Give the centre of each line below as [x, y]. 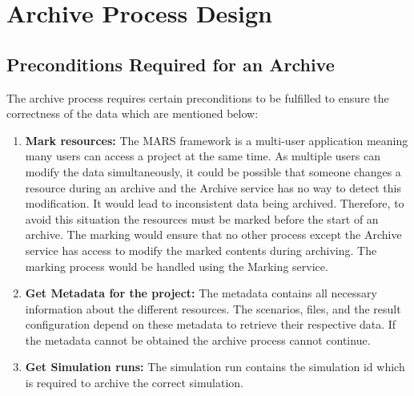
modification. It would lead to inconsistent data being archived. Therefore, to [215, 203]
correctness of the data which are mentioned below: [133, 113]
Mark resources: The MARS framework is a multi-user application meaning [217, 140]
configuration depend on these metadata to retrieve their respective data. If [211, 324]
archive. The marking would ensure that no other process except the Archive [213, 234]
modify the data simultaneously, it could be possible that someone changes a [213, 171]
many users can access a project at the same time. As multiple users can [203, 156]
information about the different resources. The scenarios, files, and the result [213, 308]
